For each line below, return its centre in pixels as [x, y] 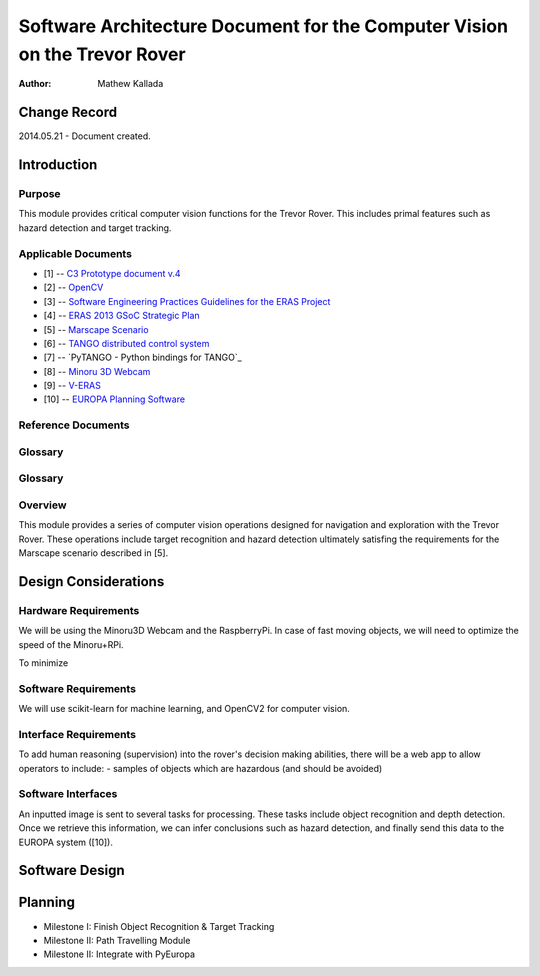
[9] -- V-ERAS [72, 386]
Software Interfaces [68, 794]
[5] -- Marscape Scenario [96, 329]
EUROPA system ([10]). [66, 842]
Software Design [71, 870]
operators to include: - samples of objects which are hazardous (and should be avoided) [200, 768]
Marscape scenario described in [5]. [93, 553]
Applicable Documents [75, 253]
